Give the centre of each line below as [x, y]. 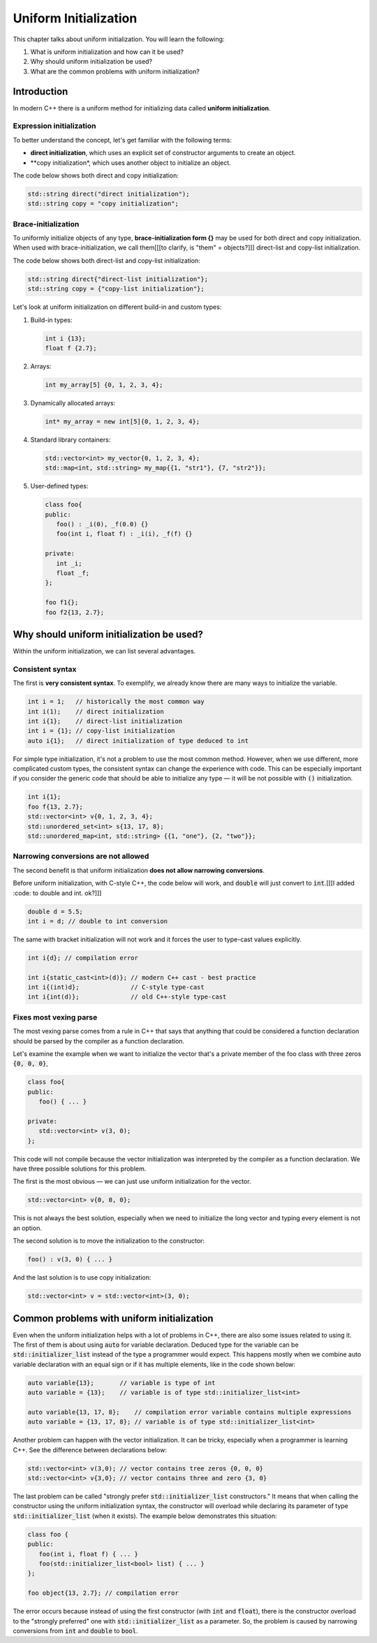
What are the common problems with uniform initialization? [115, 71]
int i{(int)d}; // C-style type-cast [116, 987]
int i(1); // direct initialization [96, 711]
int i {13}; [66, 338]
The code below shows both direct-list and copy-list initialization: [106, 260]
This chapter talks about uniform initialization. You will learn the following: [119, 39]
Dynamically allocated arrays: [73, 403]
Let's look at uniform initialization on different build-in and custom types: [117, 307]
